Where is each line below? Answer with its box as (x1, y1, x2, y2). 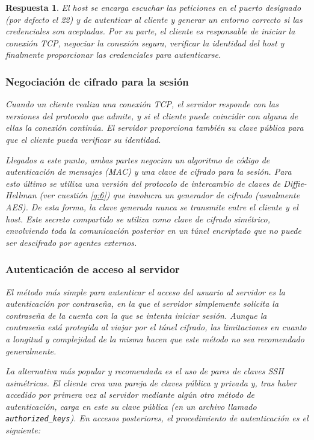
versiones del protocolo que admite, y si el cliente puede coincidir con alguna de (5, 109, 298, 122)
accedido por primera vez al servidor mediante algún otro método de (5, 388, 255, 401)
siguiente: (5, 424, 40, 436)
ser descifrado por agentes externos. (5, 236, 137, 248)
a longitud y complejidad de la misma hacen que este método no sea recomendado (5, 332, 304, 345)
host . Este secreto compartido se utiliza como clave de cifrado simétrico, (5, 212, 270, 225)
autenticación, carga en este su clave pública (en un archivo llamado (5, 400, 257, 412)
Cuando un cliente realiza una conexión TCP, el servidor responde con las (5, 98, 279, 110)
